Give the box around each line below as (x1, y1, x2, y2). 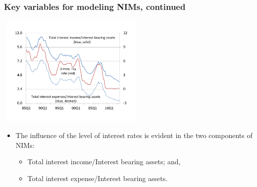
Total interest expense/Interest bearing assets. (27, 173, 168, 183)
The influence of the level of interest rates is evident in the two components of (15, 130, 253, 140)
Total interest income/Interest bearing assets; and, (27, 156, 181, 167)
